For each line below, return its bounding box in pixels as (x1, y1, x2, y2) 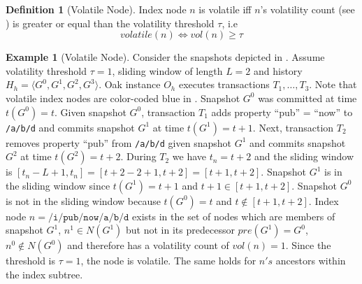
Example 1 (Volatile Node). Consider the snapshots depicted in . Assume (6, 50, 325, 64)
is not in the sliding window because (6, 193, 161, 208)
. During (120, 149, 157, 164)
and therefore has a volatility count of (67, 238, 229, 253)
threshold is (6, 253, 55, 268)
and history (254, 63, 303, 78)
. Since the (285, 238, 331, 253)
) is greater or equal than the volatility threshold (6, 15, 215, 30)
